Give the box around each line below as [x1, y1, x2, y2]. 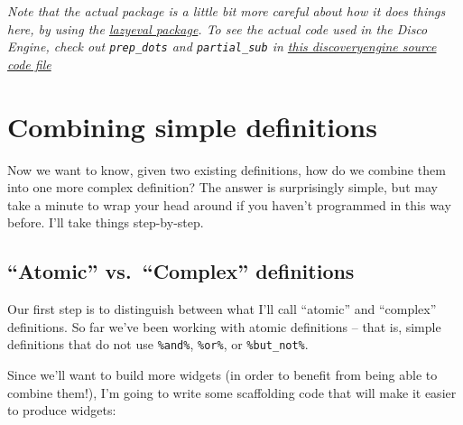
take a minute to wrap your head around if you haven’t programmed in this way [7, 195, 451, 214]
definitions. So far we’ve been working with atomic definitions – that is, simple [7, 317, 441, 336]
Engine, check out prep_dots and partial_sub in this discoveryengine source [7, 37, 437, 56]
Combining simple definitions [7, 107, 377, 144]
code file [7, 54, 51, 73]
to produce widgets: [7, 401, 116, 420]
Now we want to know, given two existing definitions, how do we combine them [7, 160, 446, 179]
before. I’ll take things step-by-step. [7, 213, 204, 232]
